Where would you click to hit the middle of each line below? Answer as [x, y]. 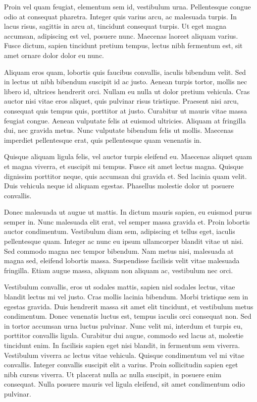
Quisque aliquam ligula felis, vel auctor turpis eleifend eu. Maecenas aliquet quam [128, 156]
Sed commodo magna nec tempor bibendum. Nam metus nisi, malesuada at [119, 251]
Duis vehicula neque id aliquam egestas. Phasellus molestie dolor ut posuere [119, 186]
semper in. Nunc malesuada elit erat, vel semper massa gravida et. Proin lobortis [127, 221]
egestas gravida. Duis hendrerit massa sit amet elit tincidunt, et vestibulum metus [129, 306]
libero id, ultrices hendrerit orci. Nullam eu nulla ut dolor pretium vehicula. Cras [127, 91]
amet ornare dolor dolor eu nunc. [54, 55]
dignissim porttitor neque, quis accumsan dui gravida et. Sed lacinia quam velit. [126, 176]
